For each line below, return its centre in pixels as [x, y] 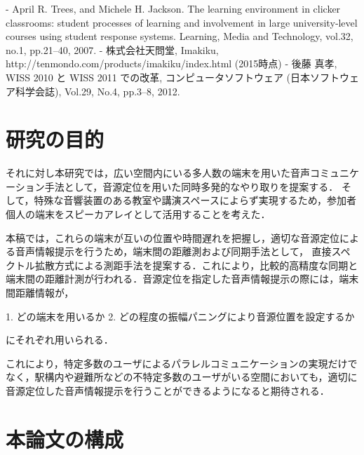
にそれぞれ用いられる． [60, 340]
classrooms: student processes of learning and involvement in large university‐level [182, 22]
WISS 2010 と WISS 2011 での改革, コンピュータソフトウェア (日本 [158, 77]
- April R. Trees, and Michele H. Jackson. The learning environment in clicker [173, 8]
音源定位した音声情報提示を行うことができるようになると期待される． [168, 391]
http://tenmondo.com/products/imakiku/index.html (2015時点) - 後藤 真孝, [171, 63]
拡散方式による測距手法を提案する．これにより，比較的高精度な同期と [196, 265]
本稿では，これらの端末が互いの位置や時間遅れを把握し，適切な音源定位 [173, 237]
